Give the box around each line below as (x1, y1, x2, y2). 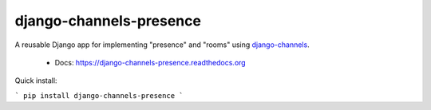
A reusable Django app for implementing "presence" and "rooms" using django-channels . (14, 40, 310, 49)
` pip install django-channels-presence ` (14, 91, 184, 100)
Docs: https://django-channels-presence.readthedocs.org (54, 57, 247, 67)
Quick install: (14, 76, 57, 85)
